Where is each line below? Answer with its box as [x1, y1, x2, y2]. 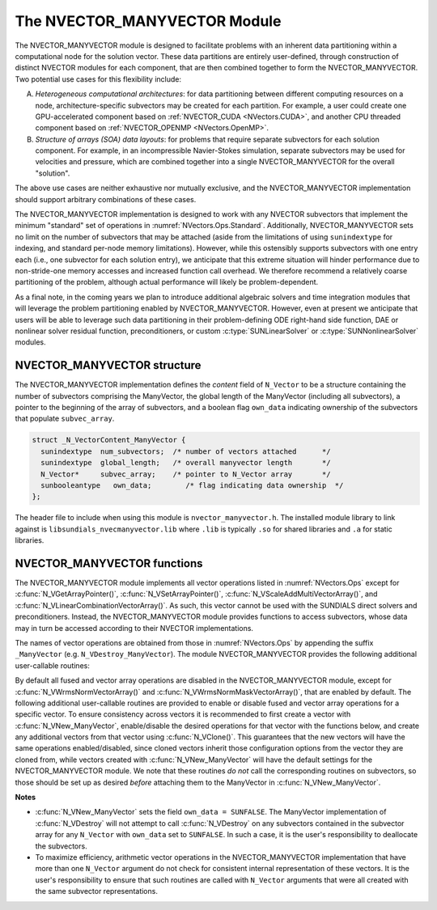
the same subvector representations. [35, 887, 158, 896]
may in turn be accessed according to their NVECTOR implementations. [15, 623, 254, 633]
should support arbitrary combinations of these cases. [15, 194, 197, 204]
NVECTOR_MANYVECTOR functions [15, 557, 203, 570]
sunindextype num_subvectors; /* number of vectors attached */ [40, 447, 331, 456]
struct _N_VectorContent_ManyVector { [32, 435, 186, 445]
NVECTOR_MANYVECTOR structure [15, 358, 202, 372]
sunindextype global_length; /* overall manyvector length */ [40, 458, 331, 468]
